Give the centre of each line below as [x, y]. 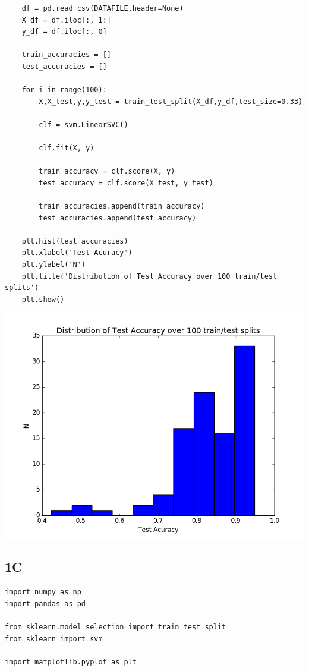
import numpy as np [43, 592]
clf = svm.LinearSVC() [83, 125]
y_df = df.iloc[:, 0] [64, 32]
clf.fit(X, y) [67, 148]
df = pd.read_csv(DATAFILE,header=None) [103, 8]
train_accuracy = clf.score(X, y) [107, 171]
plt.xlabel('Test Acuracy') [77, 253]
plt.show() [43, 299]
